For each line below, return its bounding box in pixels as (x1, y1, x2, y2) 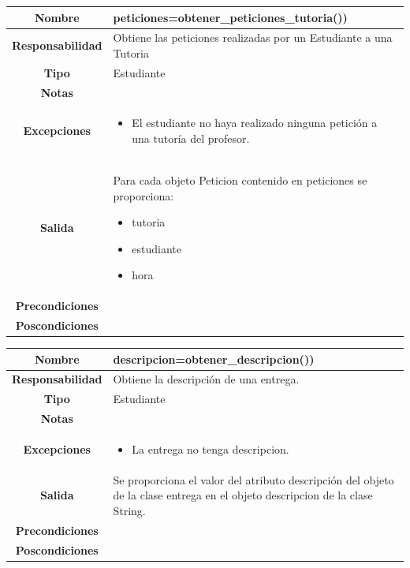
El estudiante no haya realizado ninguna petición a (132, 114, 378, 131)
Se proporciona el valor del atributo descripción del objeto (113, 471, 394, 488)
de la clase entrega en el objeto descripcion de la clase (113, 487, 373, 503)
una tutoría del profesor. (132, 130, 250, 147)
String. (113, 502, 146, 518)
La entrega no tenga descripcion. (132, 440, 289, 457)
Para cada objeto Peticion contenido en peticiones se (113, 171, 367, 188)
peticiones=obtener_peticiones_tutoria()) (113, 9, 348, 25)
